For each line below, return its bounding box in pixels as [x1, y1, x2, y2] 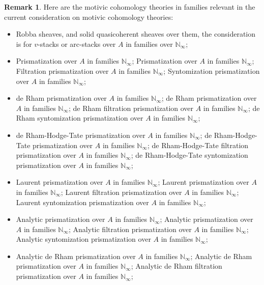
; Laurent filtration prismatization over [61, 186, 182, 197]
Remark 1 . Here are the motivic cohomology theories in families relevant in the [4, 2, 255, 12]
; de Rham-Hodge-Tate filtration [147, 139, 249, 150]
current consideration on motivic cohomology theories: [4, 11, 173, 22]
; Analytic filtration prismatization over [69, 223, 192, 234]
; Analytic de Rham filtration [131, 261, 222, 271]
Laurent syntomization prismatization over [16, 196, 149, 207]
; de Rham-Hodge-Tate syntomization [131, 150, 248, 160]
